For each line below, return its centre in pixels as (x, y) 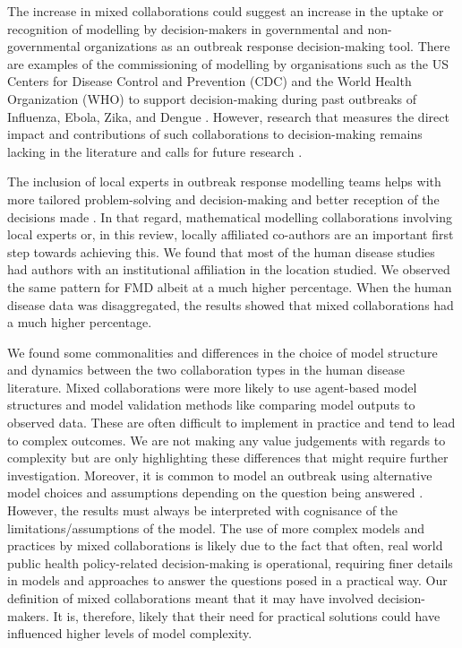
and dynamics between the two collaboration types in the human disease (206, 370)
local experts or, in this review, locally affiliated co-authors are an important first (231, 234)
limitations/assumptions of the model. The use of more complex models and (216, 527)
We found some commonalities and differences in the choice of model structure (222, 352)
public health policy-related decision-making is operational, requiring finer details (230, 562)
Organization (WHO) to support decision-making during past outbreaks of (212, 98)
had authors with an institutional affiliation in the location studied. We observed (229, 269)
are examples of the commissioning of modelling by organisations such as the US (228, 63)
